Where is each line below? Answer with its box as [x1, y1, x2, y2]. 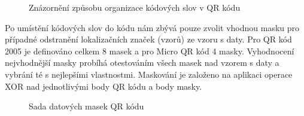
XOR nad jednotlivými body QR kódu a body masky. [5, 80, 202, 92]
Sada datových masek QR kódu [29, 100, 144, 112]
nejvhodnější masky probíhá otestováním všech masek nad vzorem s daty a [5, 56, 279, 69]
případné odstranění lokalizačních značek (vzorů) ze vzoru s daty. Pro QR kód [5, 33, 292, 45]
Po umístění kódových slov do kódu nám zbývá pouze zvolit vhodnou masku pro [5, 21, 300, 33]
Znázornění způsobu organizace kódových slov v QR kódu [29, 1, 241, 13]
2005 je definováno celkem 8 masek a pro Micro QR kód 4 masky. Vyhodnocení [5, 44, 294, 57]
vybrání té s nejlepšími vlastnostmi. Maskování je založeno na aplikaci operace [5, 68, 293, 80]
